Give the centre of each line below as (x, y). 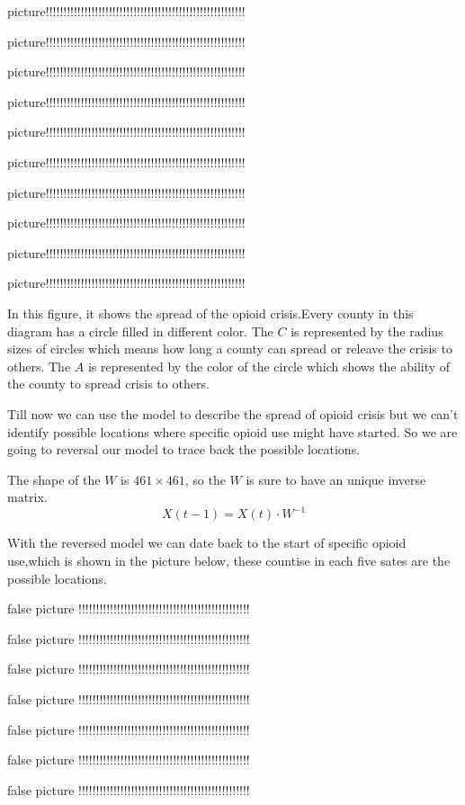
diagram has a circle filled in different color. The (140, 331)
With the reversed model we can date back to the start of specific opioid (207, 543)
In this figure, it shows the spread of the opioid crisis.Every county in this (210, 313)
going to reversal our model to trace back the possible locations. (184, 449)
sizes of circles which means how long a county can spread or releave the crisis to (230, 349)
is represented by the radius (367, 331)
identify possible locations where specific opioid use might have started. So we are (232, 431)
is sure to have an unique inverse (336, 479)
